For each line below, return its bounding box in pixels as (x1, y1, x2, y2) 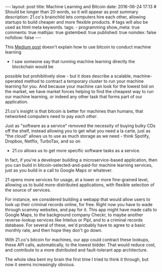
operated (5, 79, 23, 84)
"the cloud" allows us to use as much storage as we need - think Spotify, (5, 133, 150, 139)
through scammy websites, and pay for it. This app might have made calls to (5, 207, 157, 212)
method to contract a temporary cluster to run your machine (24, 79, 144, 84)
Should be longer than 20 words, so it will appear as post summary (5, 9, 139, 15)
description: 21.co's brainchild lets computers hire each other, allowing (5, 14, 146, 20)
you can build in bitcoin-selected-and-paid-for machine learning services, (5, 162, 153, 168)
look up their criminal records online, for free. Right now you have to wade (5, 202, 153, 207)
